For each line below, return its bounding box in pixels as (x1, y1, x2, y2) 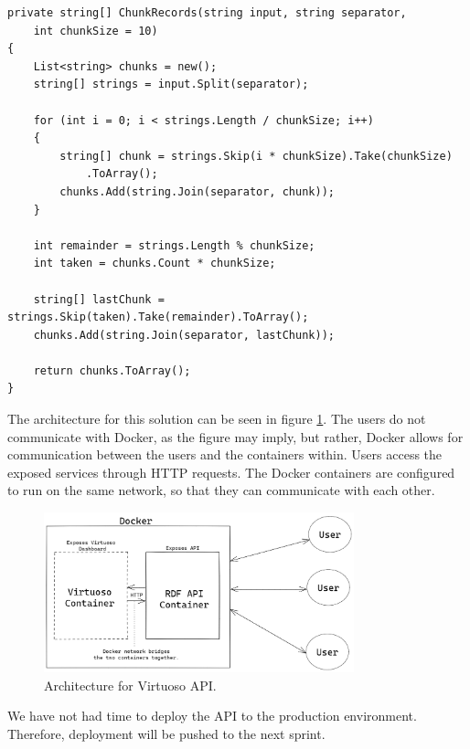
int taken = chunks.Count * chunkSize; (33, 257, 276, 270)
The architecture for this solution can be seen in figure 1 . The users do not (7, 409, 426, 428)
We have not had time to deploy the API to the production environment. (7, 706, 417, 725)
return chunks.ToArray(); (33, 364, 191, 377)
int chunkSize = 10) (33, 24, 158, 37)
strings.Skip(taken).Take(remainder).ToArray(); (7, 311, 309, 324)
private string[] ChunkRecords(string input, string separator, (7, 6, 407, 19)
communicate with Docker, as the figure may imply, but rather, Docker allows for (7, 427, 464, 446)
